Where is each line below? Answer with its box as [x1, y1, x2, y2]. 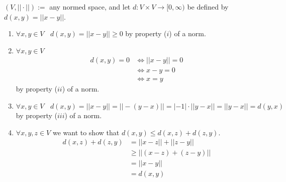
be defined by [187, 2, 229, 12]
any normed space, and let [49, 2, 131, 12]
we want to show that [52, 127, 120, 137]
